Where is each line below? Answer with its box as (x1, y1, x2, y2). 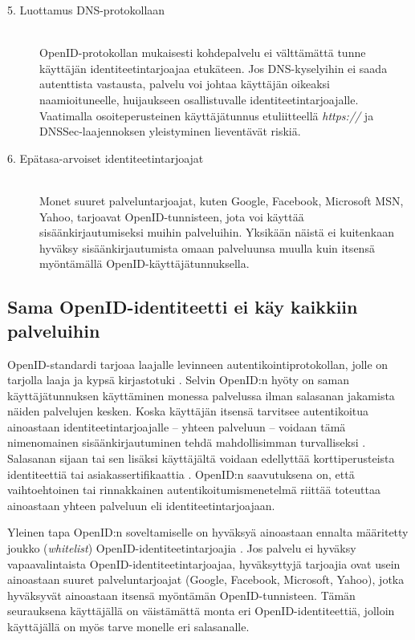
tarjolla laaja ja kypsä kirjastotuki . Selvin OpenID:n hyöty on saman (7, 371, 350, 388)
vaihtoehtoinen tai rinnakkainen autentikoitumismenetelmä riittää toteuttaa (7, 481, 380, 498)
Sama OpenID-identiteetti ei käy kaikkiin (7, 294, 358, 319)
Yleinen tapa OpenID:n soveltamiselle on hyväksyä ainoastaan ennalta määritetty (7, 524, 409, 541)
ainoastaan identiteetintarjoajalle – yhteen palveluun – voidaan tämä (7, 418, 346, 435)
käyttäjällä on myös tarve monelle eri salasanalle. (7, 618, 250, 634)
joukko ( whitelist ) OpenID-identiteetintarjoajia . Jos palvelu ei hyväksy (7, 540, 356, 557)
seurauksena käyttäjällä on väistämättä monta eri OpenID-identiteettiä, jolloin (7, 602, 395, 619)
